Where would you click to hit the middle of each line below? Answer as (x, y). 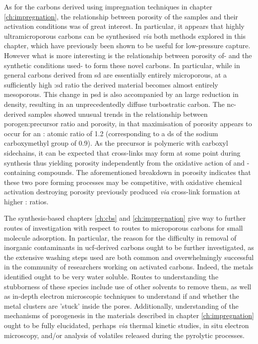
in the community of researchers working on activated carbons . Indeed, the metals (129, 267)
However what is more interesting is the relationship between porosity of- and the (128, 55)
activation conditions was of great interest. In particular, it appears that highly (124, 26)
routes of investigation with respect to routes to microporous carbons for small (124, 228)
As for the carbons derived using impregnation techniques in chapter (108, 6)
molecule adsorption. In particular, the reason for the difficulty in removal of (120, 237)
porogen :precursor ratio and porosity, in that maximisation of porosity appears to (128, 124)
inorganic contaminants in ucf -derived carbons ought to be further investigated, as (129, 247)
